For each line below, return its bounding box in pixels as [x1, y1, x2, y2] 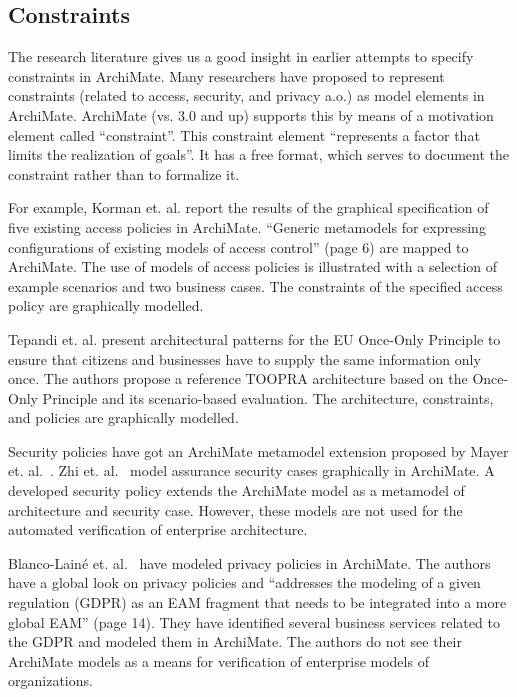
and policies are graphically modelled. [8, 407, 239, 428]
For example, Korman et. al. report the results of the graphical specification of [8, 197, 489, 218]
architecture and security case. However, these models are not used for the [8, 499, 463, 520]
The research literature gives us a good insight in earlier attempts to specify [8, 46, 474, 67]
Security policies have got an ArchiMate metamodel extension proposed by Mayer [8, 440, 509, 461]
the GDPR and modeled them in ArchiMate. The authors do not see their [8, 631, 463, 652]
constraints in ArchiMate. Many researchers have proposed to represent [8, 65, 445, 86]
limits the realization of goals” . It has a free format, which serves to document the [8, 144, 509, 165]
